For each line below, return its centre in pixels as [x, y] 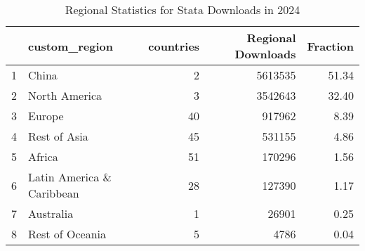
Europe [46, 116]
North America [65, 95]
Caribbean [54, 193]
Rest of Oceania [67, 234]
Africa [43, 156]
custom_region [71, 46]
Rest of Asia [58, 136]
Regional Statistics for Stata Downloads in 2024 [182, 9]
